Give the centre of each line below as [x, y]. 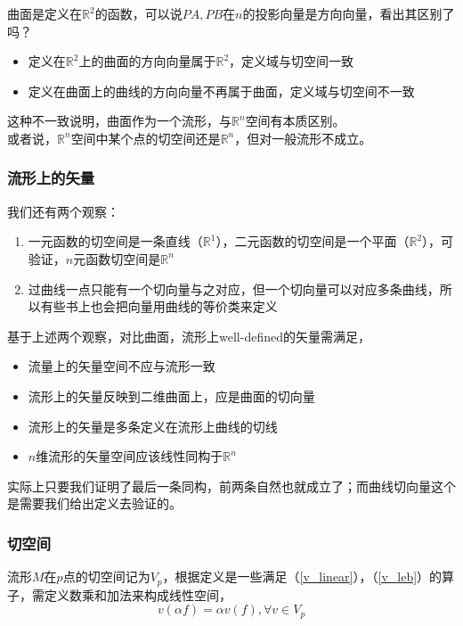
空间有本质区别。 [295, 121]
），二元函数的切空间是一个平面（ [313, 241]
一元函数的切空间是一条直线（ [115, 241]
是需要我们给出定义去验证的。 [94, 503]
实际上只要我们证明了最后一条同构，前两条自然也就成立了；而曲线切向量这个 [231, 486]
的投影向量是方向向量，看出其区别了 [349, 13]
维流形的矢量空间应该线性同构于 [130, 456]
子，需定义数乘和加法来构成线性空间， [119, 594]
